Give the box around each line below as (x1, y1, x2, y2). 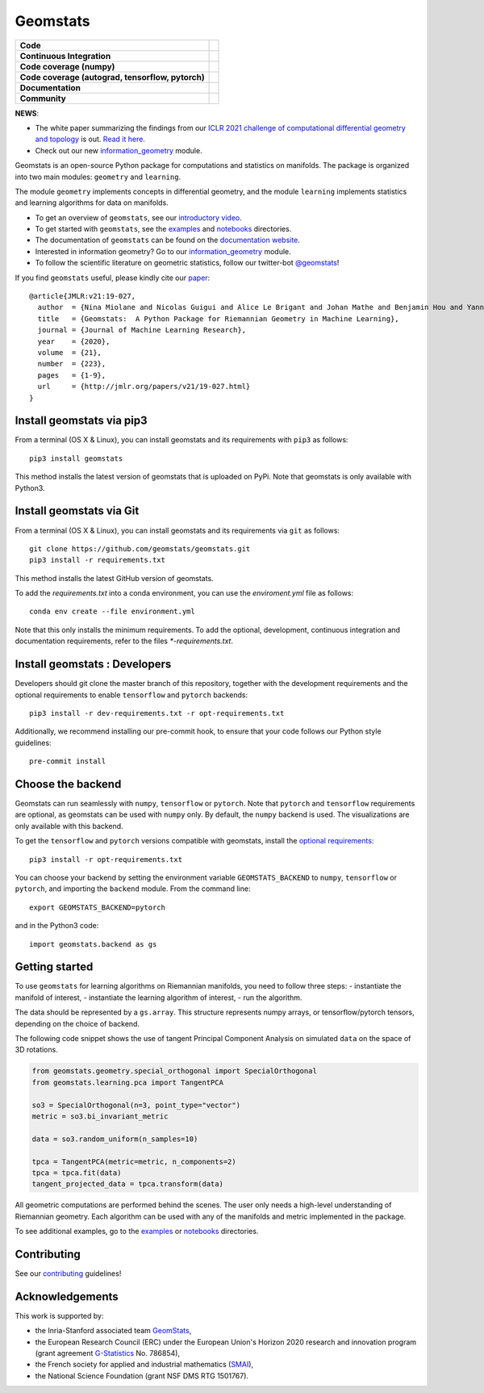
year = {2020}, (37, 337, 111, 346)
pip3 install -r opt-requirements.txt (29, 855, 183, 864)
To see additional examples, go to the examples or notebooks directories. (15, 1227, 259, 1236)
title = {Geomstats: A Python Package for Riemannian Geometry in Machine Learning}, (37, 314, 399, 323)
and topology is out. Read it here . (35, 134, 145, 144)
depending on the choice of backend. (15, 1019, 140, 1028)
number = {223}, (37, 359, 106, 369)
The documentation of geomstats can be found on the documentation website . (35, 235, 300, 245)
